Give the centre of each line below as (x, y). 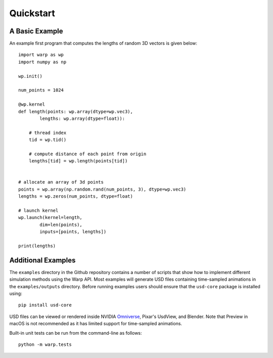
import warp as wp (41, 55)
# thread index (48, 132)
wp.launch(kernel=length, (51, 218)
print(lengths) (37, 246)
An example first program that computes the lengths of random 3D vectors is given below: (103, 43)
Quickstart (32, 13)
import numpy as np (42, 62)
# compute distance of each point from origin (87, 154)
